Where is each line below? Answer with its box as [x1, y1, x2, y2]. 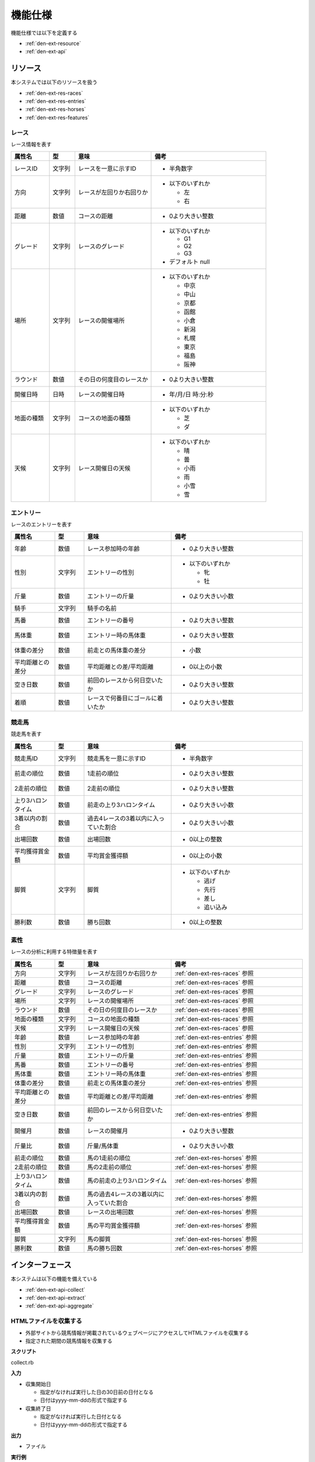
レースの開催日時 [78, 391, 125, 399]
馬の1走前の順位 [87, 1154, 131, 1162]
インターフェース [10, 1260, 72, 1270]
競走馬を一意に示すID [87, 754, 146, 763]
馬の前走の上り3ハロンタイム [87, 1176, 167, 1184]
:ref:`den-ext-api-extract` [25, 1294, 86, 1301]
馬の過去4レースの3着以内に [87, 1190, 164, 1198]
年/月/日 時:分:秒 [169, 391, 214, 399]
